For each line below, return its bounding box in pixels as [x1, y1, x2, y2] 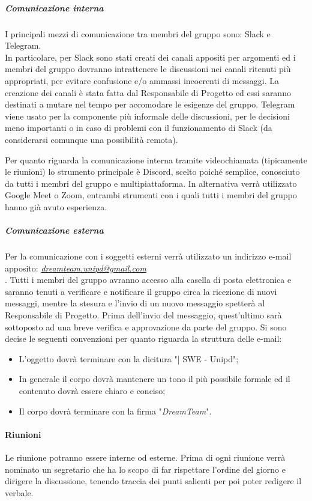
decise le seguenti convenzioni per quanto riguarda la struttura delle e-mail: [5, 332, 282, 345]
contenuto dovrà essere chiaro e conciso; [19, 384, 166, 396]
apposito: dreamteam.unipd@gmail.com [5, 261, 146, 274]
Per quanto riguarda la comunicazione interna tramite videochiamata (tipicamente [5, 153, 308, 166]
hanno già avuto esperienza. [5, 200, 107, 213]
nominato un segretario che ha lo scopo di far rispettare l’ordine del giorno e [5, 463, 286, 475]
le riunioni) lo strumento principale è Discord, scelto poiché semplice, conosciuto [5, 165, 300, 178]
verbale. [5, 486, 34, 499]
